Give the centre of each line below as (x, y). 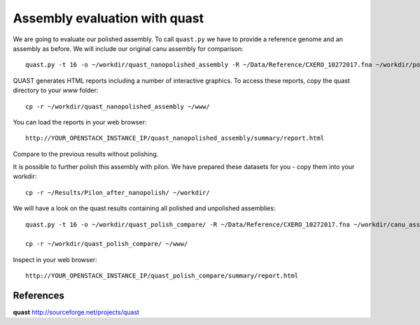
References (38, 296)
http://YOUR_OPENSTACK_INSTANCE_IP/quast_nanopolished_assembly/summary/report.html (175, 138)
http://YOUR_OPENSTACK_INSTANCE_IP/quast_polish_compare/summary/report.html (162, 276)
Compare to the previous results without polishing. (86, 154)
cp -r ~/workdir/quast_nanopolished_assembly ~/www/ (118, 106)
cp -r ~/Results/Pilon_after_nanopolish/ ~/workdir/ (118, 193)
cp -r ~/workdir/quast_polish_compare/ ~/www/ (107, 244)
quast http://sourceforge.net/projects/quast (76, 312)
